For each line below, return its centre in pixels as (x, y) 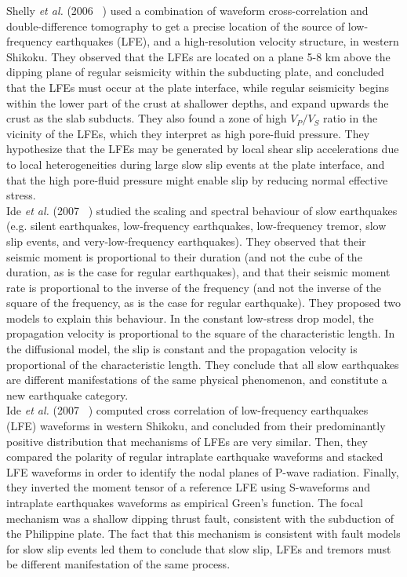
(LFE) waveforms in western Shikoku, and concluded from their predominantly (196, 426)
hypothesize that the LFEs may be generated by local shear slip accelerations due (203, 149)
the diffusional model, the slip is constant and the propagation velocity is (182, 349)
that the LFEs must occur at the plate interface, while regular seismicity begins (198, 87)
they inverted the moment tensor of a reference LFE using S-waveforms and (189, 487)
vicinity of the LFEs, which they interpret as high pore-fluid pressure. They (188, 133)
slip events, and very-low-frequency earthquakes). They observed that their (186, 241)
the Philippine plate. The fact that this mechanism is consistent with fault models (203, 533)
